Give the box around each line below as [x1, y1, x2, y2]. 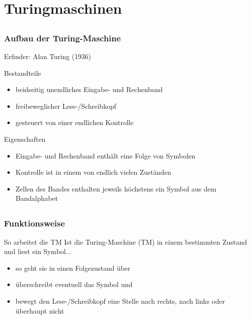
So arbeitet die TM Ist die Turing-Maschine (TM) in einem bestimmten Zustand [4, 236, 247, 247]
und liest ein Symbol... [4, 246, 72, 256]
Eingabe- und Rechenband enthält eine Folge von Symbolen [15, 150, 195, 160]
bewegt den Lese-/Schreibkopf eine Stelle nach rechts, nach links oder [15, 296, 225, 306]
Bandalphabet [15, 193, 58, 203]
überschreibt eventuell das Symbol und [15, 279, 133, 289]
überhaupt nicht [15, 305, 64, 316]
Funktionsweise [4, 217, 65, 229]
